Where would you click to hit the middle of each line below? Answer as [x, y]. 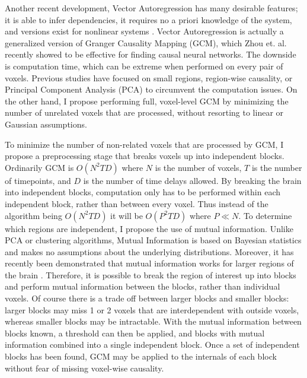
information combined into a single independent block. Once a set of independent [152, 344]
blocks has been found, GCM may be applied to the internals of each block [141, 356]
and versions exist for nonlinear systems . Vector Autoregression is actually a [144, 31]
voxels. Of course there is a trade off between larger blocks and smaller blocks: [147, 298]
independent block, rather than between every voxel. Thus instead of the [137, 203]
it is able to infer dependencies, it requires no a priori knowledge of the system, [148, 19]
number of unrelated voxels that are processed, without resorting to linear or [144, 112]
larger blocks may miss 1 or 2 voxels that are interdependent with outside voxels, [152, 309]
